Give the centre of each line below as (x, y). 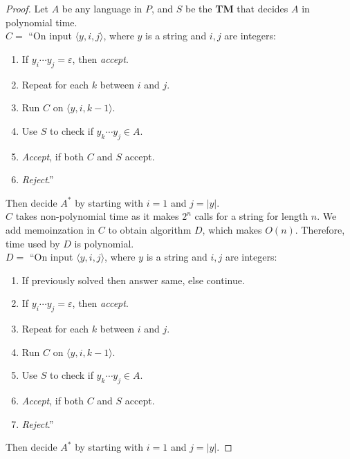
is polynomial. (104, 243)
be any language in (102, 8)
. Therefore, (320, 229)
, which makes (232, 229)
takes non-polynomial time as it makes (97, 216)
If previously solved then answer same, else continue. (133, 280)
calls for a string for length (251, 216)
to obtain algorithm (150, 229)
